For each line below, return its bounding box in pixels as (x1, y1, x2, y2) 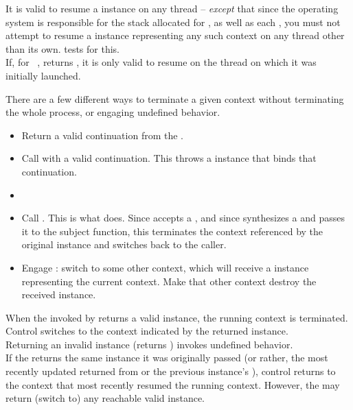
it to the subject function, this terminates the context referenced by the (21, 224, 323, 238)
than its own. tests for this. (5, 41, 120, 56)
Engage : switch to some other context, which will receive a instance (21, 260, 309, 274)
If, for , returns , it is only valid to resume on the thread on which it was (5, 55, 317, 69)
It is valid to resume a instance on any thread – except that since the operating (5, 1, 339, 15)
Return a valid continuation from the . (21, 128, 183, 142)
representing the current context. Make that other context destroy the (21, 274, 317, 288)
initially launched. (5, 68, 81, 82)
